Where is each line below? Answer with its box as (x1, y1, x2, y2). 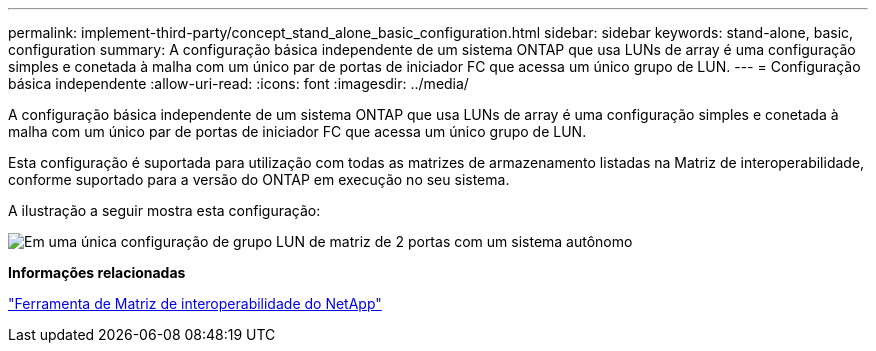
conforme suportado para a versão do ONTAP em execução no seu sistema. (8, 171, 510, 188)
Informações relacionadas (8, 264, 186, 281)
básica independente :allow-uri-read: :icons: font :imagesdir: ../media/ (8, 75, 469, 92)
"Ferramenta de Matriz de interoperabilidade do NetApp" (8, 295, 382, 312)
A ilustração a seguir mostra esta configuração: (8, 202, 321, 219)
